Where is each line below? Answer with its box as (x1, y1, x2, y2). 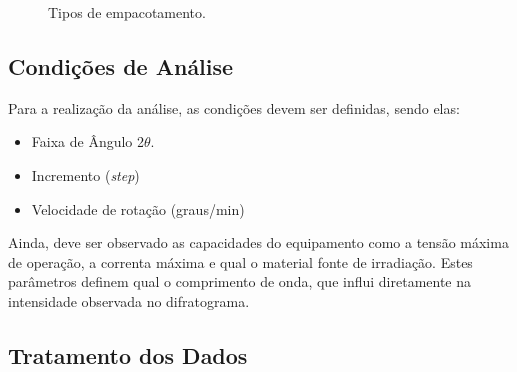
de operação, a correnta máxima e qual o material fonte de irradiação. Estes (8, 251, 473, 272)
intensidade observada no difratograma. (8, 290, 250, 311)
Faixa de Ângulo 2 (31, 131, 145, 152)
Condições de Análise (8, 50, 234, 81)
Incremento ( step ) (31, 164, 140, 185)
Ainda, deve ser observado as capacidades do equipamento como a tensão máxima (8, 232, 509, 253)
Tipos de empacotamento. (48, 2, 206, 22)
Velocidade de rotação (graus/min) (31, 198, 245, 219)
